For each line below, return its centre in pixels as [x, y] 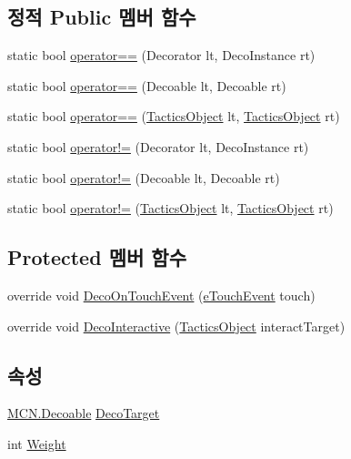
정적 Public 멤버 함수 [102, 17]
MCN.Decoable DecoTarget [84, 413]
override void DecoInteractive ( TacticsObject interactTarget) [176, 326]
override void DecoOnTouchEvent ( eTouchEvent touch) [161, 295]
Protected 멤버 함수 [97, 257]
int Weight [37, 443]
